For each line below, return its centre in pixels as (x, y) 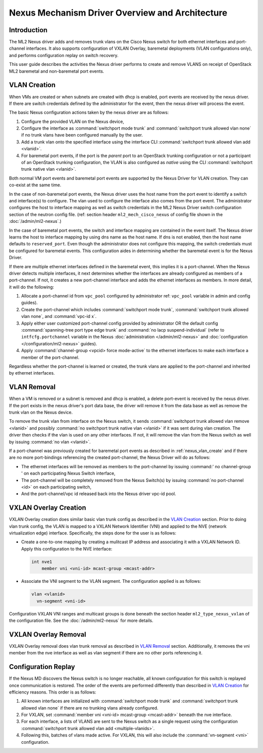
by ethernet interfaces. (32, 373)
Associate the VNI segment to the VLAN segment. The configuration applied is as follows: (111, 581)
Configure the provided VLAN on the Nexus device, (73, 121)
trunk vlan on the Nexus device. (41, 413)
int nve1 (42, 562)
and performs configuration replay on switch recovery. (64, 55)
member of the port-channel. (50, 357)
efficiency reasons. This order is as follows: (53, 692)
